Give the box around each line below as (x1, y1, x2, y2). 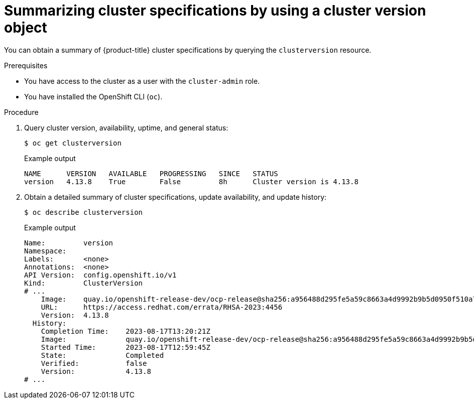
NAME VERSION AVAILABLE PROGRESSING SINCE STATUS (24, 169, 278, 178)
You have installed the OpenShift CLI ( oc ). (24, 92, 163, 101)
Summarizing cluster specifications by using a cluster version (4, 2, 426, 19)
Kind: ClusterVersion (24, 279, 143, 287)
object (4, 19, 47, 36)
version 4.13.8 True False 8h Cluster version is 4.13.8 (24, 177, 359, 186)
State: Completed (41, 351, 164, 359)
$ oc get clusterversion (24, 139, 122, 147)
